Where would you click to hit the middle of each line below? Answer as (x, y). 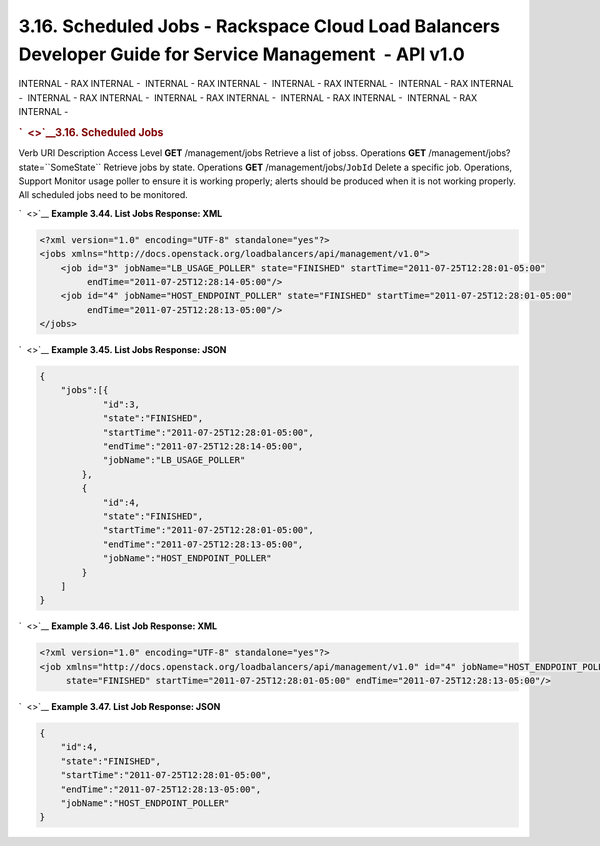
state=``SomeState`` (60, 167)
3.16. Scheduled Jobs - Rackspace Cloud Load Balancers (259, 26)
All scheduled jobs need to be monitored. (103, 195)
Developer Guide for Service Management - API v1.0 (241, 54)
